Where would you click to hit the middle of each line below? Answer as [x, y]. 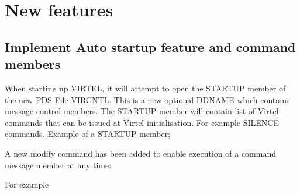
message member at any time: [58, 165]
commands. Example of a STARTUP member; [88, 134]
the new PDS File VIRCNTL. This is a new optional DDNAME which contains [147, 99]
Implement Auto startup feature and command [150, 46]
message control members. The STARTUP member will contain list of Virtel [142, 111]
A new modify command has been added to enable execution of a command [141, 153]
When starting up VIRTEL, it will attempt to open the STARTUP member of [145, 88]
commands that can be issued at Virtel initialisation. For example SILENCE [142, 122]
